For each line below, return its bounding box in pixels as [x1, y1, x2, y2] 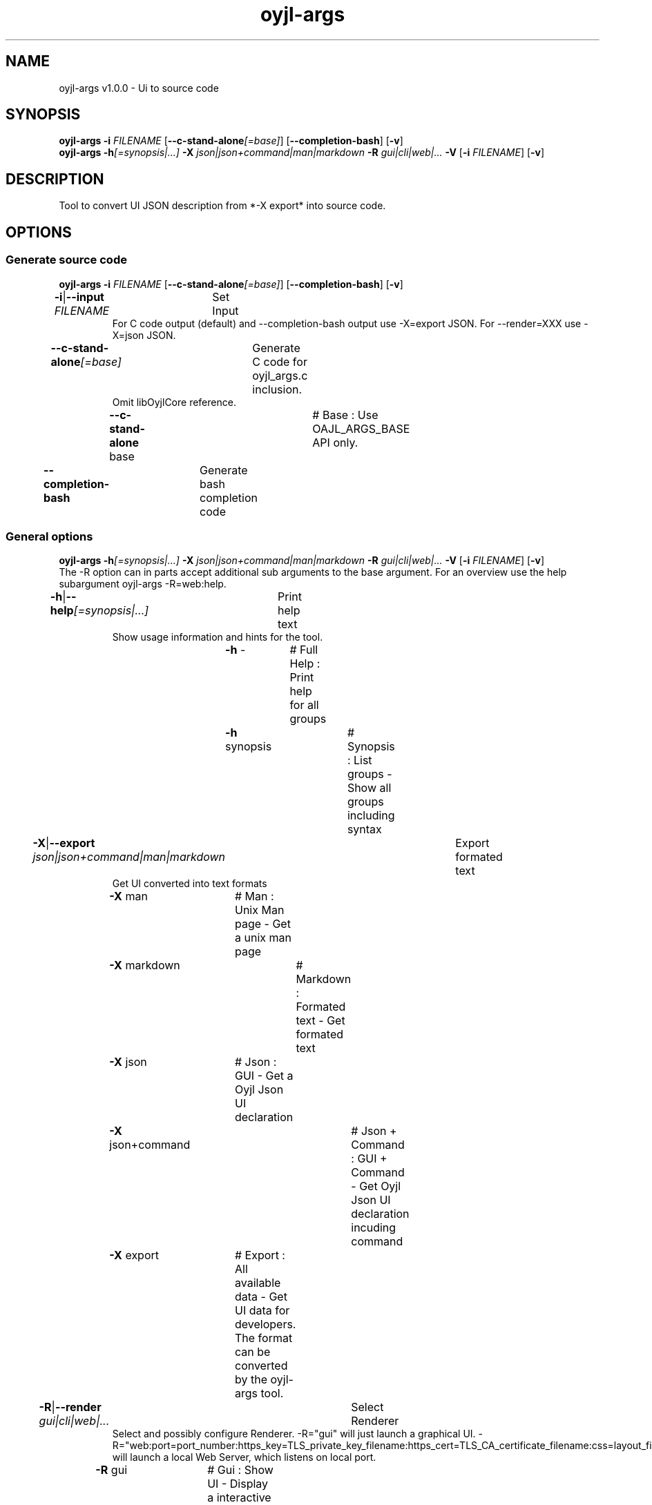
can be [234, 1345, 271, 1359]
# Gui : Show [207, 1463, 274, 1477]
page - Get [234, 917, 291, 931]
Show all [347, 781, 392, 795]
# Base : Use [312, 407, 378, 422]
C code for [252, 354, 307, 369]
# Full [289, 643, 318, 657]
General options [6, 529, 93, 543]
